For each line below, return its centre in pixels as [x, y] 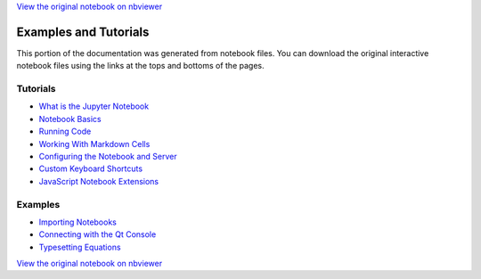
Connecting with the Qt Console [98, 234]
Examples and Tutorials [83, 32]
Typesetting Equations [80, 247]
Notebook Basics [70, 119]
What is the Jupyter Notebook [94, 106]
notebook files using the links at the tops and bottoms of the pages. [140, 66]
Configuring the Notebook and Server [108, 156]
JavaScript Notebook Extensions [99, 181]
